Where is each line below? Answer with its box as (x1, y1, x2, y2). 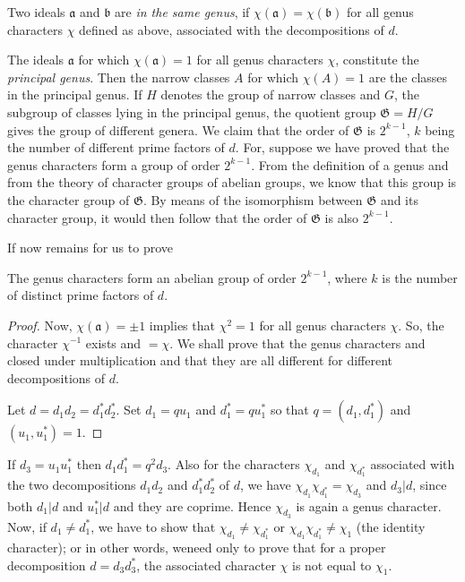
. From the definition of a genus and (251, 155, 449, 174)
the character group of (7, 190, 130, 209)
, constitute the (335, 50, 419, 69)
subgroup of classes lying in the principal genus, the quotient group (7, 102, 376, 121)
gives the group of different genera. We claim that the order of (7, 120, 349, 139)
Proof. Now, (7, 315, 73, 334)
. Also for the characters (168, 455, 300, 474)
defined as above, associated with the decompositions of (79, 20, 384, 39)
